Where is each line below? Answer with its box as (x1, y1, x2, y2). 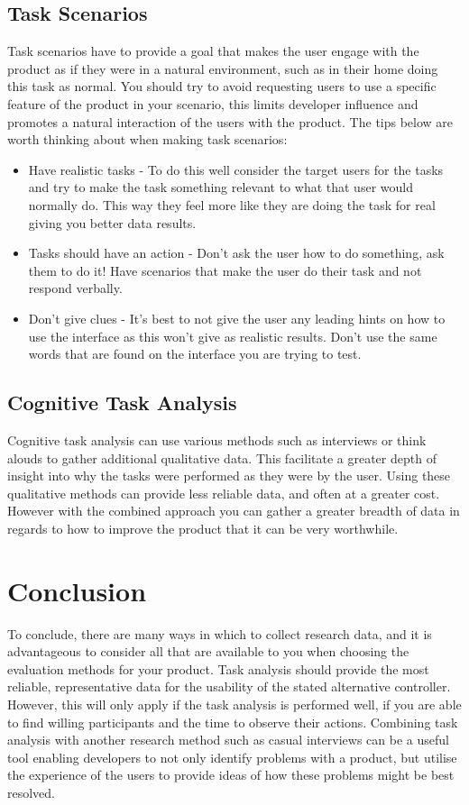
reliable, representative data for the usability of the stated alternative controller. (7, 677, 451, 696)
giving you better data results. (28, 213, 197, 232)
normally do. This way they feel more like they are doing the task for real (28, 195, 436, 214)
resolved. (7, 782, 56, 801)
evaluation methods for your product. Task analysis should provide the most (7, 659, 429, 678)
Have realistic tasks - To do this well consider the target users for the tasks (28, 160, 444, 178)
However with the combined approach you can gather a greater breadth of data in (7, 501, 460, 520)
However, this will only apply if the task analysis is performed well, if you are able (7, 694, 462, 713)
